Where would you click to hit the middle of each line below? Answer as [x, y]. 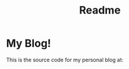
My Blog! [29, 43]
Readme [100, 10]
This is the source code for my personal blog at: [65, 60]
